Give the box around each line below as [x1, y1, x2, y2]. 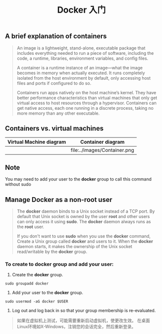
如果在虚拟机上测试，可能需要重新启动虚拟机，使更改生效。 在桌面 [16, 317, 150, 323]
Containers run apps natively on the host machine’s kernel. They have [16, 89, 157, 95]
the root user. [16, 224, 45, 230]
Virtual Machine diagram [7, 139, 66, 146]
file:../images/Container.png [70, 147, 134, 153]
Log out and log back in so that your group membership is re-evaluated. [12, 308, 156, 314]
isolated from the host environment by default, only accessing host [16, 75, 151, 81]
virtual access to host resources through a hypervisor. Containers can [16, 100, 157, 106]
